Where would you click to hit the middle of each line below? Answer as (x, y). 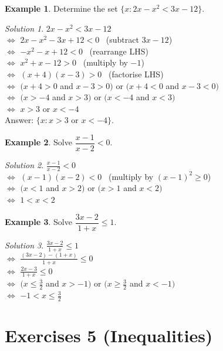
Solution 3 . (24, 245)
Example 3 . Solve (38, 222)
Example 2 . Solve (38, 142)
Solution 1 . (24, 28)
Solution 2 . (24, 165)
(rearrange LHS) (119, 51)
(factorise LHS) (136, 74)
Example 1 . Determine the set (61, 8)
